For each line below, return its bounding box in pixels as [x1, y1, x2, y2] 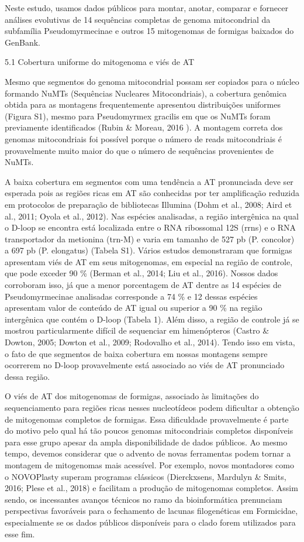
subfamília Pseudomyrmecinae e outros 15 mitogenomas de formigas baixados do [5, 25, 294, 37]
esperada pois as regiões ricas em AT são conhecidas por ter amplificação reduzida [5, 187, 299, 199]
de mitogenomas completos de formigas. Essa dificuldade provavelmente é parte [5, 413, 289, 425]
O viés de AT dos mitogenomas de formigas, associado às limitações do [5, 390, 259, 402]
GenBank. [5, 36, 40, 48]
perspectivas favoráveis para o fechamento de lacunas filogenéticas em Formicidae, [5, 505, 298, 517]
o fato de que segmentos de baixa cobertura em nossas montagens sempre [5, 347, 268, 359]
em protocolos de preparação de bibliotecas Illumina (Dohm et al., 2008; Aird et [5, 198, 292, 210]
